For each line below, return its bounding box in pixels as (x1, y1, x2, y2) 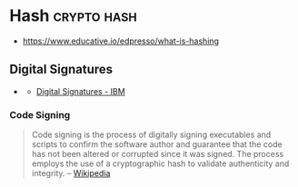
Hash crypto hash (9, 5, 138, 26)
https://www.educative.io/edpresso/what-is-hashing (22, 35, 220, 46)
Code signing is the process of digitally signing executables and (31, 129, 272, 141)
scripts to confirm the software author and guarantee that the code (31, 139, 283, 150)
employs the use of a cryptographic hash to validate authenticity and (31, 158, 290, 169)
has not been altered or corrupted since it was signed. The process (31, 149, 284, 160)
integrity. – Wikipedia (31, 168, 111, 179)
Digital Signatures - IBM (35, 85, 125, 96)
